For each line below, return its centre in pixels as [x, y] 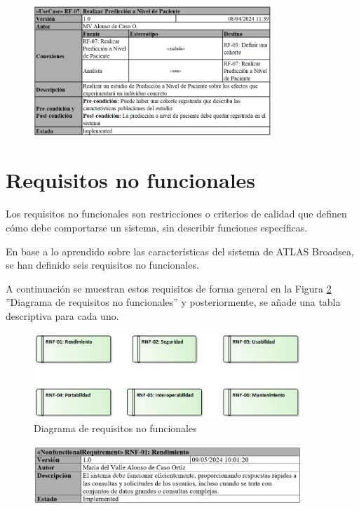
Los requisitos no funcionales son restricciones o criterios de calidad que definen [176, 214]
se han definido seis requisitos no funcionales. [102, 265]
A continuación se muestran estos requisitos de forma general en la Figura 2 [169, 288]
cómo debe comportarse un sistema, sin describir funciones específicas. [157, 227]
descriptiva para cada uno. [62, 315]
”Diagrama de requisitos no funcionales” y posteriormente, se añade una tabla [173, 302]
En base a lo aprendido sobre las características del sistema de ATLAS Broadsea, [180, 251]
